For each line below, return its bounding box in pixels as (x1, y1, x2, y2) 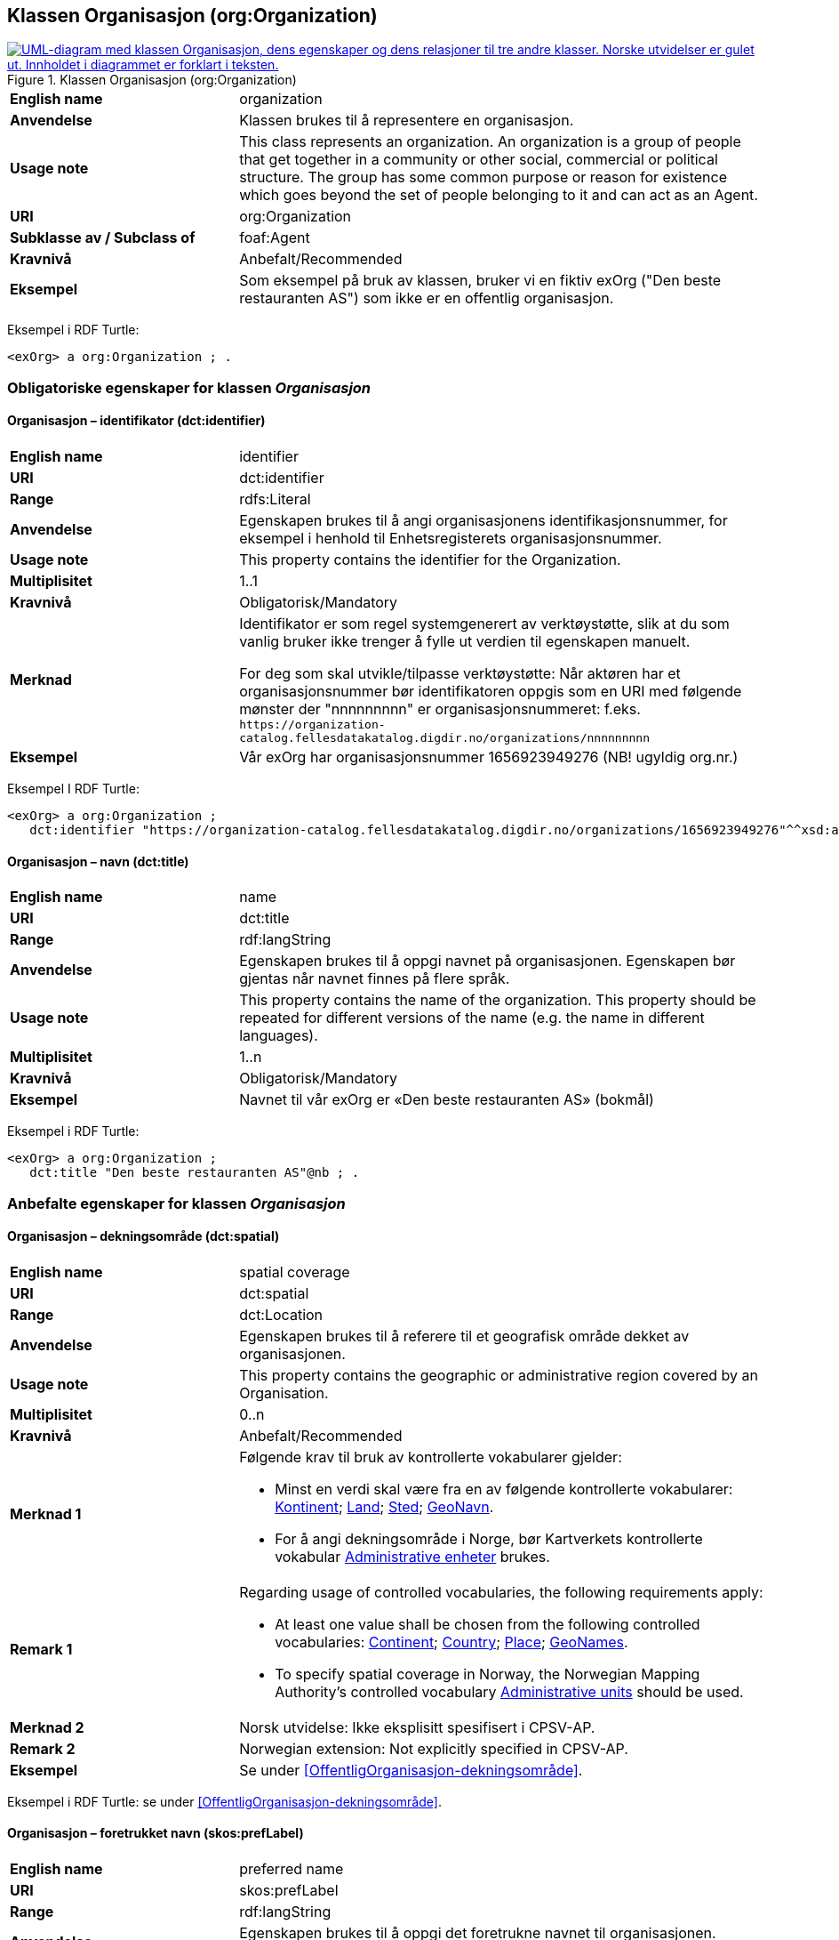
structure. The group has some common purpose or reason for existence (239, 168, 727, 187)
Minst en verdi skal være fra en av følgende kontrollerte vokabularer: (275, 1479, 733, 1498)
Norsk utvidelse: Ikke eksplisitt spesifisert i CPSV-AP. (239, 1718, 595, 1736)
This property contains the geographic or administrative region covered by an (239, 1365, 758, 1384)
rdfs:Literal (239, 490, 311, 509)
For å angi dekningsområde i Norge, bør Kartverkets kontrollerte (275, 1529, 703, 1548)
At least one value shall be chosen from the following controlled (275, 1614, 700, 1633)
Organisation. (239, 1383, 329, 1402)
